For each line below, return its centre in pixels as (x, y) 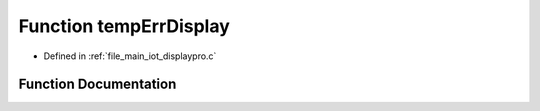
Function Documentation (97, 84)
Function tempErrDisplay (124, 26)
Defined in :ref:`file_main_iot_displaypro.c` (130, 56)
